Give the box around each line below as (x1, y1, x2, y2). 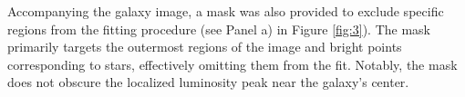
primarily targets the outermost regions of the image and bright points (7, 37, 402, 56)
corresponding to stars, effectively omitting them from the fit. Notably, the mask (7, 54, 458, 73)
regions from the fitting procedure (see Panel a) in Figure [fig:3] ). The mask (7, 19, 430, 38)
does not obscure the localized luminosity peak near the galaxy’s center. (7, 73, 409, 92)
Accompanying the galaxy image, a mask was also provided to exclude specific (7, 2, 444, 20)
